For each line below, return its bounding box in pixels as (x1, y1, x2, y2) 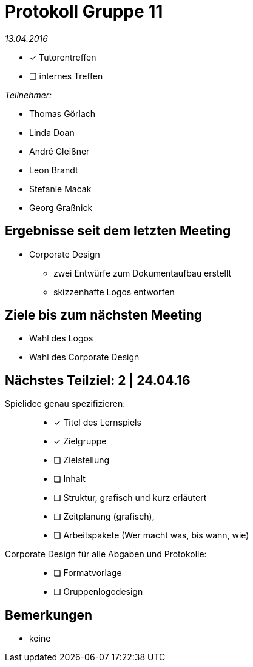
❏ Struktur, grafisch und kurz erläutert (53, 492, 207, 503)
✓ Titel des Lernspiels (53, 417, 141, 428)
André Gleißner (29, 146, 90, 156)
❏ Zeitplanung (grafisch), (53, 511, 155, 522)
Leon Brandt (29, 164, 78, 175)
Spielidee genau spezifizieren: (5, 398, 126, 409)
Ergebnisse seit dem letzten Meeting (5, 223, 231, 239)
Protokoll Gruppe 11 (5, 1, 163, 22)
